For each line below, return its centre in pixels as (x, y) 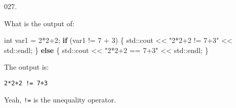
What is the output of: (39, 23)
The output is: (26, 67)
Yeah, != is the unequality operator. (60, 99)
